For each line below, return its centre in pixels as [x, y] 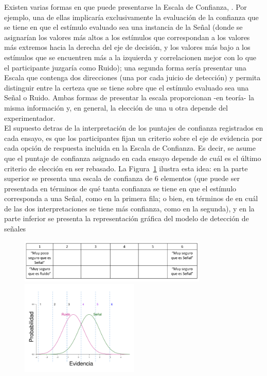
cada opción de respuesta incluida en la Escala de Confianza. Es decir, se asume [130, 148]
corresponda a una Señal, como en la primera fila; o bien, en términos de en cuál [131, 198]
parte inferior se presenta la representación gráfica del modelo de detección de [127, 218]
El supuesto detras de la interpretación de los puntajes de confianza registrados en [134, 128]
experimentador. [30, 118]
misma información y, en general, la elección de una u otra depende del [116, 107]
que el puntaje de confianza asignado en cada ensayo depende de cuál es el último [133, 158]
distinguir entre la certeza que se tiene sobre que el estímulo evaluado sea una [127, 87]
